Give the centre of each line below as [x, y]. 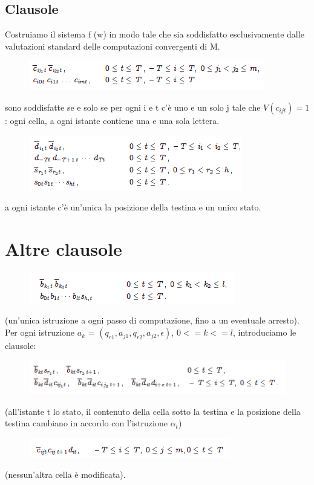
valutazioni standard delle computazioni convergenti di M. [113, 46]
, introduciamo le [265, 332]
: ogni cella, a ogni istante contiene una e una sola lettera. [112, 120]
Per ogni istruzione [40, 332]
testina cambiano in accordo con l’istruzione [86, 423]
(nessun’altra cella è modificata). [65, 474]
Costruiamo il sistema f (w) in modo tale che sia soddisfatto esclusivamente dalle [155, 34]
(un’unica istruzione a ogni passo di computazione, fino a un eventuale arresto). [152, 320]
